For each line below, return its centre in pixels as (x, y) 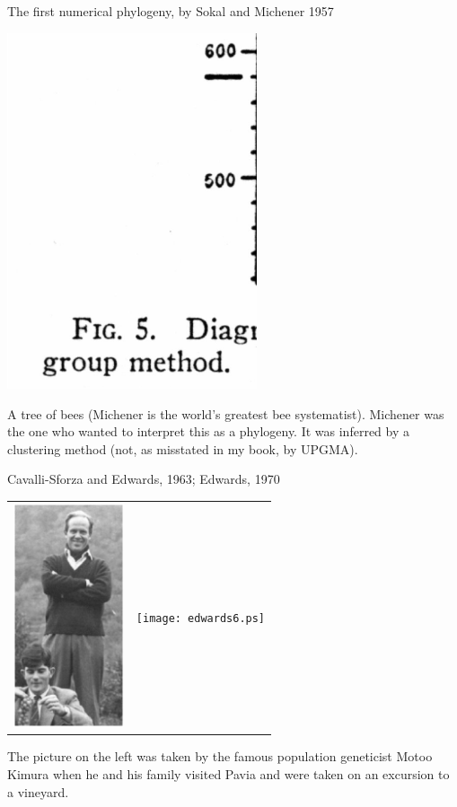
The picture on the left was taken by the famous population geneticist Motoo (220, 756)
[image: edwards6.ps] (201, 619)
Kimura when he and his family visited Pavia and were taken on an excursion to (228, 774)
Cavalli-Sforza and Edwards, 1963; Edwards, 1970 (144, 479)
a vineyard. (38, 791)
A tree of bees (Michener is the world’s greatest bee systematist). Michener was (226, 413)
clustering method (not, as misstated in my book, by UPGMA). (183, 448)
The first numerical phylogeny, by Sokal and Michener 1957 (171, 11)
